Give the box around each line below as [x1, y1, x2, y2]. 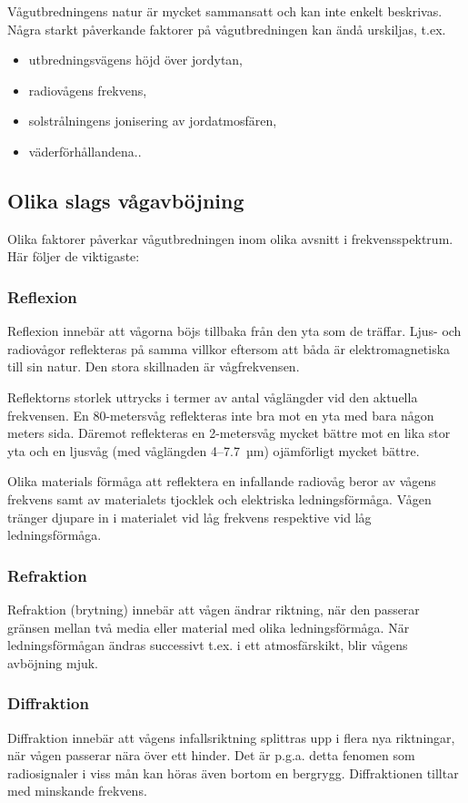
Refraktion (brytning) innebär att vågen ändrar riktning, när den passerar [7, 599, 420, 618]
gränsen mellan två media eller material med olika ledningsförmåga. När [7, 617, 410, 636]
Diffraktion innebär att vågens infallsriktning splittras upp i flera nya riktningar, [7, 727, 455, 747]
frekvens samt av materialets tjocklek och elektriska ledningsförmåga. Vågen [7, 489, 432, 508]
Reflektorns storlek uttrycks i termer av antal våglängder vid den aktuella [7, 387, 418, 406]
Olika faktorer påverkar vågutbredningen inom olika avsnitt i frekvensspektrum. [7, 229, 453, 248]
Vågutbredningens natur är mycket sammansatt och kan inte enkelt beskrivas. [7, 2, 443, 20]
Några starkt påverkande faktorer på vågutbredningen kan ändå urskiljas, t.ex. [7, 19, 446, 38]
